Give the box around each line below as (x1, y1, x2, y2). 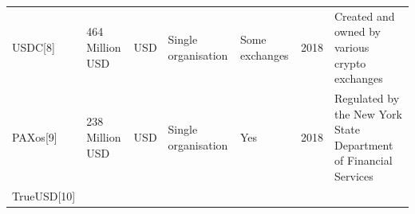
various (334, 38, 370, 55)
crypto (334, 54, 366, 71)
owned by (334, 23, 381, 40)
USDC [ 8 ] (12, 38, 55, 55)
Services (334, 167, 373, 184)
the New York (334, 105, 402, 122)
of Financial (334, 152, 393, 169)
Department (334, 136, 393, 153)
